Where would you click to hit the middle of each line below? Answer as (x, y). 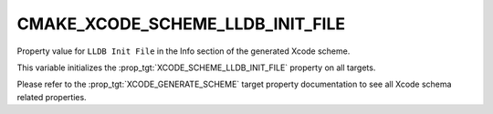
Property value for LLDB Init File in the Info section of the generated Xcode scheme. (184, 51)
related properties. (52, 97)
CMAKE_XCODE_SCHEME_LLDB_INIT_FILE (181, 24)
